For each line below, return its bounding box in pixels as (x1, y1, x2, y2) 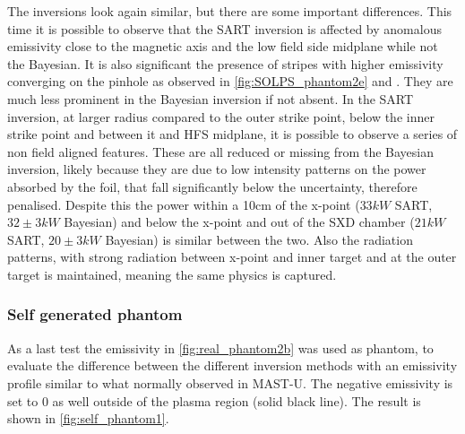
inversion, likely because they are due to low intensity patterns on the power (7, 160, 426, 178)
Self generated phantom (7, 303, 183, 325)
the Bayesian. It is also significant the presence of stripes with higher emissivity (7, 54, 443, 73)
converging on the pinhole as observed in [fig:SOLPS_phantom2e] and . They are (7, 72, 453, 91)
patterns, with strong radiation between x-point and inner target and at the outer (7, 247, 457, 266)
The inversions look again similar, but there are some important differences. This (7, 2, 452, 20)
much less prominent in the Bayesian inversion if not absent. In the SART (7, 89, 414, 108)
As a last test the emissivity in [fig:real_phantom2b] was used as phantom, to (7, 338, 434, 357)
